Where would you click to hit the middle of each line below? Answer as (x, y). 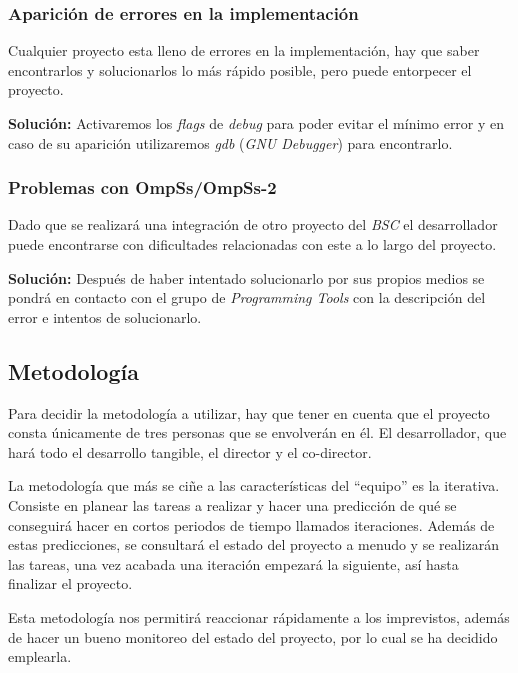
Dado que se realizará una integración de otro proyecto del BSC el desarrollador (253, 224)
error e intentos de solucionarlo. (105, 316)
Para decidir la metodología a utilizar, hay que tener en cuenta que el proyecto (249, 412)
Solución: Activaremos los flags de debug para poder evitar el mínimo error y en (256, 123)
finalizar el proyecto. (70, 583)
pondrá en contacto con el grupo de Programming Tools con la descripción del (247, 297)
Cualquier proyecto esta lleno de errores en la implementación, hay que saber (244, 50)
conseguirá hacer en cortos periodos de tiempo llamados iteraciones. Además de (251, 524)
